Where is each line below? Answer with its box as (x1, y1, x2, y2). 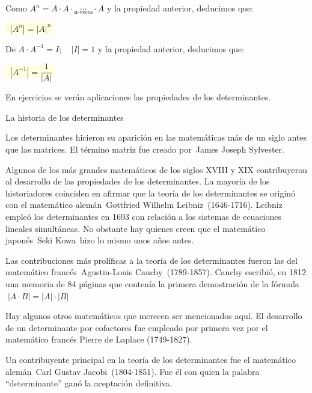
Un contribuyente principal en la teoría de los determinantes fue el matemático (5, 353, 296, 365)
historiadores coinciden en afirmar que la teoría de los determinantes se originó (5, 186, 296, 199)
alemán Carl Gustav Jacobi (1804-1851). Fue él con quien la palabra (5, 365, 260, 377)
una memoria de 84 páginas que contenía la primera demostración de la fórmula (5, 277, 299, 290)
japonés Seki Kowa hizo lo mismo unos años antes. (5, 234, 194, 246)
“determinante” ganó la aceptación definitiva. (5, 377, 172, 389)
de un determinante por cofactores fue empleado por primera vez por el (5, 321, 268, 334)
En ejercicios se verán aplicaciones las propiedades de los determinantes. (5, 91, 271, 103)
